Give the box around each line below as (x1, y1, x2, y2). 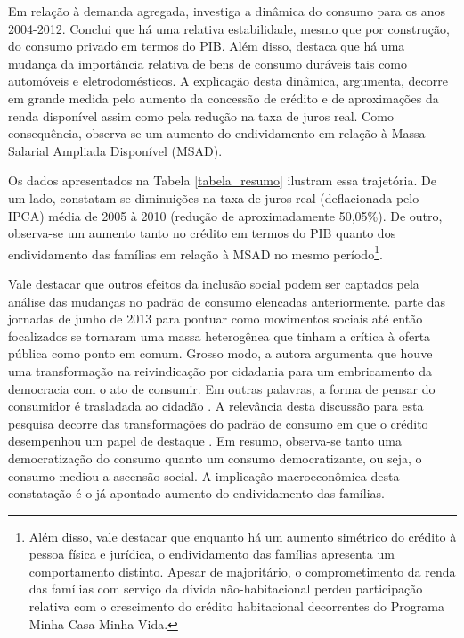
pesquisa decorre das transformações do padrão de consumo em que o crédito (8, 413, 428, 432)
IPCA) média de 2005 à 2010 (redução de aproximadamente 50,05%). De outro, (8, 206, 443, 225)
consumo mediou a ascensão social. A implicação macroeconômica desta (8, 466, 400, 485)
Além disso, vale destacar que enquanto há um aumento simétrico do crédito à (28, 527, 457, 545)
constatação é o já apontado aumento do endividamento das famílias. (8, 484, 385, 503)
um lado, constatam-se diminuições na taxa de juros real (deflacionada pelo (8, 188, 419, 207)
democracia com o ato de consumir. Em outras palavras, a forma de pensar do (8, 379, 436, 397)
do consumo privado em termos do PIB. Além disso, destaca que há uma (8, 37, 405, 55)
